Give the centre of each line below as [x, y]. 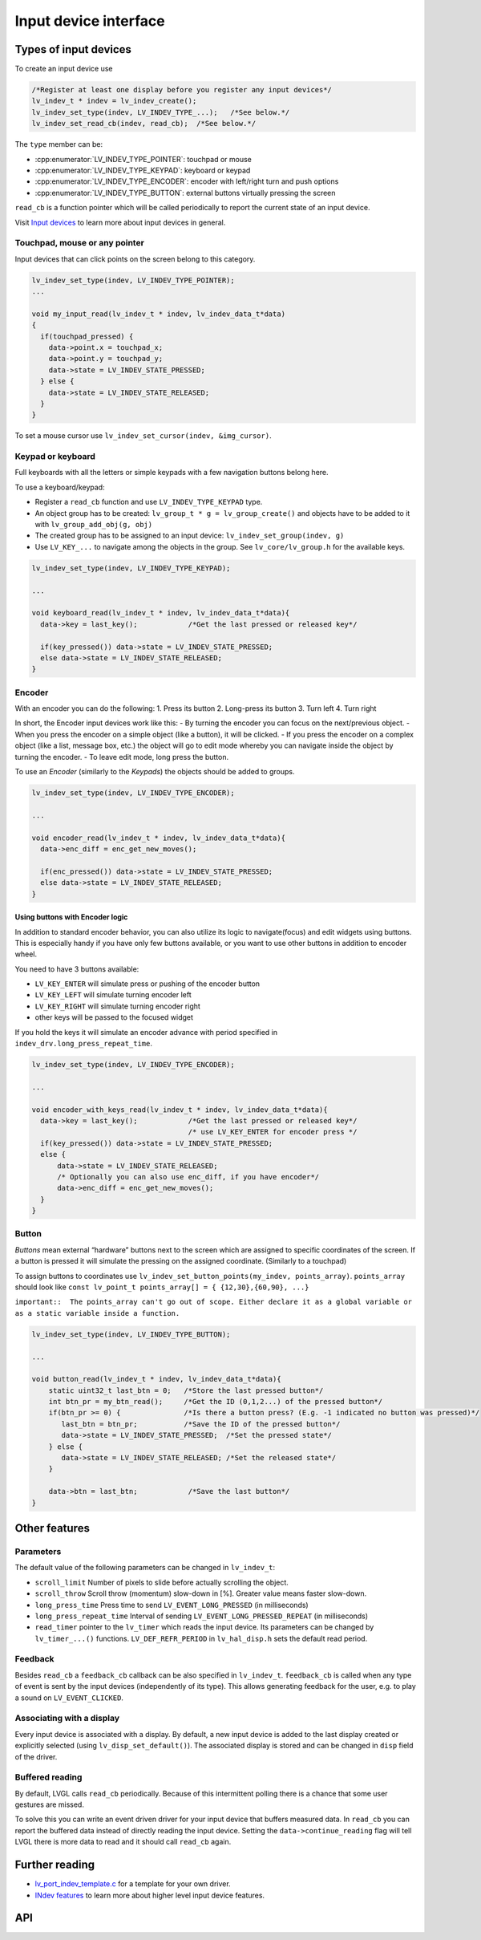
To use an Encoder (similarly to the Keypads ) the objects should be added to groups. [155, 772]
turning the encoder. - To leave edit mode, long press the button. [121, 757]
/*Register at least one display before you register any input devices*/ [182, 90]
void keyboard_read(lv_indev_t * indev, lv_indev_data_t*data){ [161, 613]
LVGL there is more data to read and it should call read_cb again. [123, 1842]
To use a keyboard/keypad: [60, 487]
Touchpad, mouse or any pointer [79, 243]
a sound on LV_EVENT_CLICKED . [69, 1698]
